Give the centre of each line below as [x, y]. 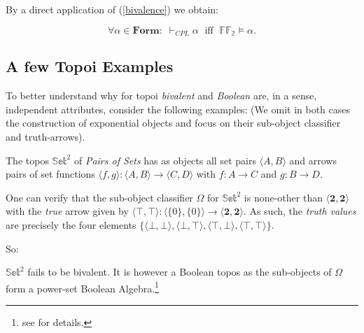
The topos [27, 160]
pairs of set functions [50, 174]
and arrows [313, 160]
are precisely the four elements [71, 225]
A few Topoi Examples [90, 66]
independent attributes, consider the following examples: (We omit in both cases [178, 109]
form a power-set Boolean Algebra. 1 [82, 287]
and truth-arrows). [45, 137]
